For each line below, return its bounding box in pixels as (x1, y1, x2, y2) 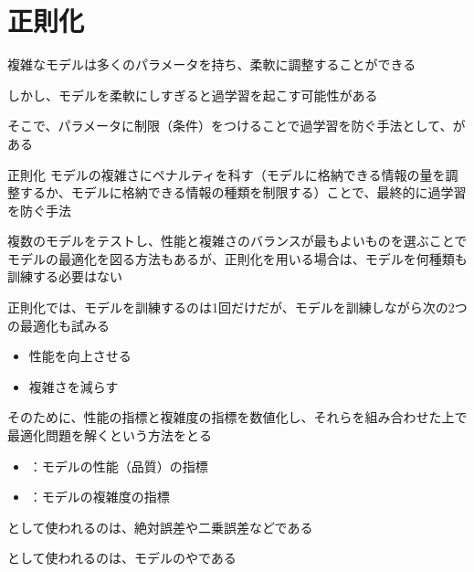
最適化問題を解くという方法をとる (7, 426, 212, 445)
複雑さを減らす (28, 376, 119, 396)
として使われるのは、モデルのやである (7, 548, 237, 567)
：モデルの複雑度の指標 (28, 487, 170, 506)
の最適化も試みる (7, 315, 110, 334)
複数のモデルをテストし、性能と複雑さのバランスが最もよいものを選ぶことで (7, 231, 468, 250)
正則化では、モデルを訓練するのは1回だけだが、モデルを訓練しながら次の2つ (7, 298, 468, 317)
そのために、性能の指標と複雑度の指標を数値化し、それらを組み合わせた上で (7, 408, 468, 427)
